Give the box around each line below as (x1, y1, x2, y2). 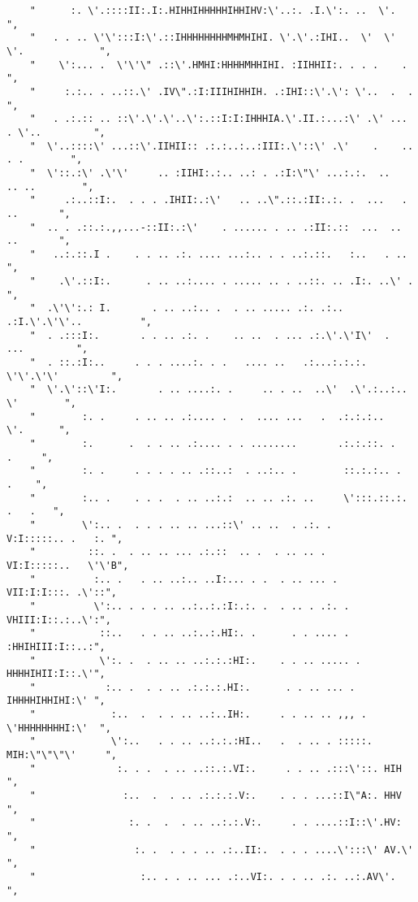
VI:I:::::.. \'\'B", (6, 559, 129, 571)
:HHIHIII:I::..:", (6, 640, 106, 653)
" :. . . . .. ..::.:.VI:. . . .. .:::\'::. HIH (29, 762, 402, 774)
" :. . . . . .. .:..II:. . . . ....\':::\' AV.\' (29, 843, 414, 856)
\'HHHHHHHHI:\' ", (6, 722, 111, 734)
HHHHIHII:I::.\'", (6, 668, 106, 680)
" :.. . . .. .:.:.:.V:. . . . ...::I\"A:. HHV (29, 790, 402, 802)
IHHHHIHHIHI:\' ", (6, 695, 106, 707)
